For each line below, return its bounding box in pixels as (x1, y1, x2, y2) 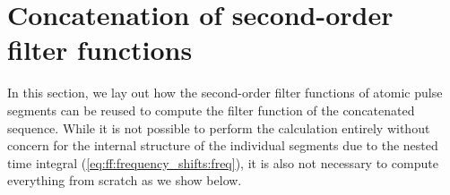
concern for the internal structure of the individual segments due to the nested (7, 136, 438, 155)
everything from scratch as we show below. (7, 171, 242, 190)
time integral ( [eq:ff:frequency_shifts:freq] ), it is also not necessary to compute (7, 153, 438, 172)
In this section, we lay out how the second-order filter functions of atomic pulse (7, 83, 443, 102)
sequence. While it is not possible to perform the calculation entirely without (7, 118, 430, 137)
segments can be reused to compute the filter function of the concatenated (7, 100, 415, 119)
